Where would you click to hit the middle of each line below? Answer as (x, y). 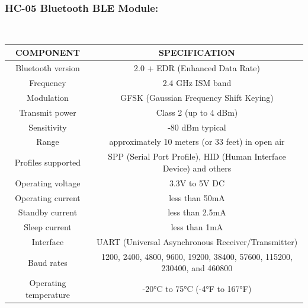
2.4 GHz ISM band (197, 82)
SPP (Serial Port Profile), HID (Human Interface (197, 156)
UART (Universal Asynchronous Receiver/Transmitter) (197, 242)
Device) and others (197, 168)
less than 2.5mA (197, 212)
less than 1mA (197, 227)
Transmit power (48, 112)
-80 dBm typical (197, 127)
